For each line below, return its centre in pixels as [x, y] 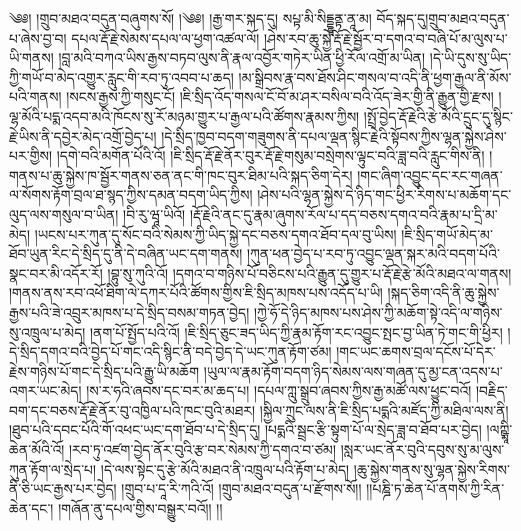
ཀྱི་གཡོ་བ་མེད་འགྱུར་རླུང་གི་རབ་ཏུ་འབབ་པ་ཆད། [121, 76]
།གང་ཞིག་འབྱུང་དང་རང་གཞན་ [430, 174]
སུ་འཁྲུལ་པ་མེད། [47, 331]
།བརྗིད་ [492, 390]
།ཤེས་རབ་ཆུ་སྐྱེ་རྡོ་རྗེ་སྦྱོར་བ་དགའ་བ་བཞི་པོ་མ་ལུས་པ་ [386, 37]
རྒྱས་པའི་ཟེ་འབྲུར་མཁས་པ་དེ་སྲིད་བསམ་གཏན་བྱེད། [129, 311]
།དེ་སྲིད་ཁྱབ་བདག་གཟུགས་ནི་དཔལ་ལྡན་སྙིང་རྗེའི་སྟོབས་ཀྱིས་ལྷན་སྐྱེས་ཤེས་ [334, 135]
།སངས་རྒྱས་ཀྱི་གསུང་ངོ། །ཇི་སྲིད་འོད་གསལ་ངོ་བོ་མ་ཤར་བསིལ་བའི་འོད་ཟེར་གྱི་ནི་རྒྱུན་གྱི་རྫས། [280, 96]
